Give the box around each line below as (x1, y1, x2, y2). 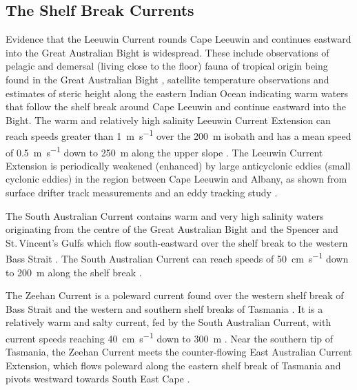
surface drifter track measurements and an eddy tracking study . (6, 185, 278, 200)
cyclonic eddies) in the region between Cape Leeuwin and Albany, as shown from (6, 172, 347, 186)
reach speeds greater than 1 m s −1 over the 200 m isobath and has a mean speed (6, 127, 351, 143)
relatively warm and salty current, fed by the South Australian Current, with (6, 315, 331, 329)
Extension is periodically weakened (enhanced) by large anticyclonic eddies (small (6, 158, 351, 172)
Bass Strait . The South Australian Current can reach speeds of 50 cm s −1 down (6, 249, 349, 266)
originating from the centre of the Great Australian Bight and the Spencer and (6, 222, 338, 236)
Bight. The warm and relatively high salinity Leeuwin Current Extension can (6, 112, 331, 127)
